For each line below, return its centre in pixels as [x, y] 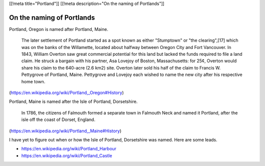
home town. [33, 81]
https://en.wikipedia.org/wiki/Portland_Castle [67, 155]
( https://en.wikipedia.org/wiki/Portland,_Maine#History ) [65, 131]
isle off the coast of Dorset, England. [58, 119]
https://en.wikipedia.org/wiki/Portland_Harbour [69, 149]
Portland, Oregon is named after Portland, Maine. [59, 29]
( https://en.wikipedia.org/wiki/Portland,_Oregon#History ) [66, 93]
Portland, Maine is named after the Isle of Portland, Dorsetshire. [73, 102]
